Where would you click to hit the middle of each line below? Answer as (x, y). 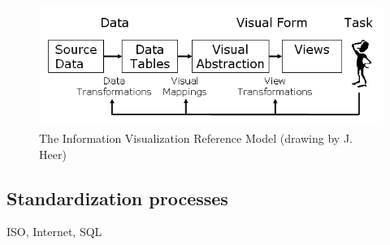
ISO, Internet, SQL (54, 232)
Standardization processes (117, 198)
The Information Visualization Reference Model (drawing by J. (196, 138)
